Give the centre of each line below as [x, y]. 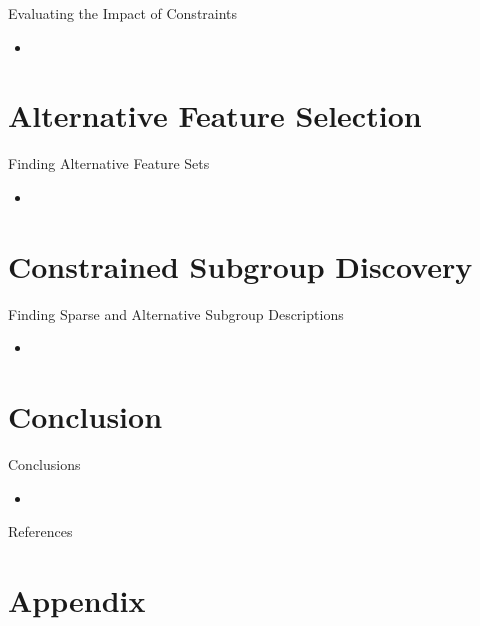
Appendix [77, 599]
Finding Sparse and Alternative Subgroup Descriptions [176, 313]
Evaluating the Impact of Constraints [123, 13]
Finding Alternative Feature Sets [109, 163]
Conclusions [44, 463]
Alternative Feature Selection [215, 115]
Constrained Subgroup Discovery [240, 265]
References [40, 531]
